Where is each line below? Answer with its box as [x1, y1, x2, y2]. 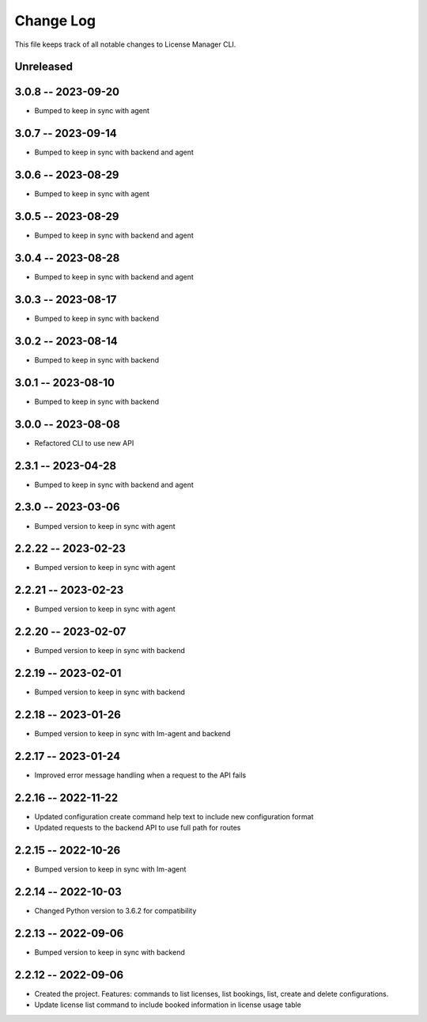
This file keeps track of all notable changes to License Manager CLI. [14, 40, 236, 49]
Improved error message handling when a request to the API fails [34, 770, 247, 780]
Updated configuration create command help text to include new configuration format [34, 811, 314, 821]
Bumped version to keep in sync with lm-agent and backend [34, 729, 231, 739]
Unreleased [14, 60, 74, 74]
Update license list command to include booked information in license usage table [34, 1000, 302, 1009]
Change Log [14, 12, 96, 29]
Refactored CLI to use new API [34, 438, 134, 447]
